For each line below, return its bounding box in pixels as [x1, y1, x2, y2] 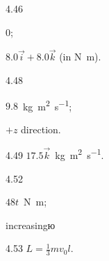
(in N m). [59, 49, 101, 64]
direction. [21, 121, 61, 136]
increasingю [6, 217, 56, 232]
